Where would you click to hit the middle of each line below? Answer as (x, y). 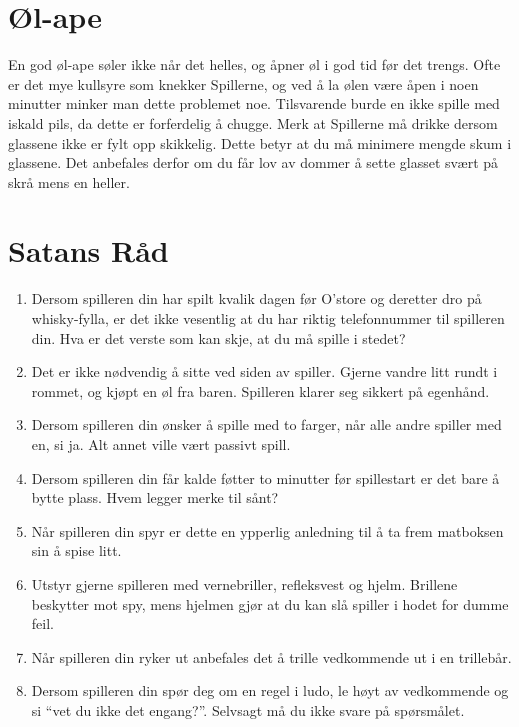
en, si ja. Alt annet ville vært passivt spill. (161, 443)
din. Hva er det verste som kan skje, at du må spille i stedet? (218, 337)
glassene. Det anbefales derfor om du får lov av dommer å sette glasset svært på (253, 162)
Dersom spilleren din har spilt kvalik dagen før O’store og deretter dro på (256, 298)
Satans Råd (88, 250)
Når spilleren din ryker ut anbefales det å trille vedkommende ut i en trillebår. (271, 656)
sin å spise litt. (76, 550)
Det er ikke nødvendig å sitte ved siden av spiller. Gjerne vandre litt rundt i (264, 371)
